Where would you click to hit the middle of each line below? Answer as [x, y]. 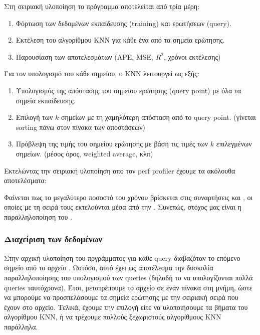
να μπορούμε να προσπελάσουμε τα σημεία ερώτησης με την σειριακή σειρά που [121, 297]
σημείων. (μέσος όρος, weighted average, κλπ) [84, 153]
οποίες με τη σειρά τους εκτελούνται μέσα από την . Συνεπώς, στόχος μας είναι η [123, 207]
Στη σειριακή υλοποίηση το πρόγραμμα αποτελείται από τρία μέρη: [102, 6]
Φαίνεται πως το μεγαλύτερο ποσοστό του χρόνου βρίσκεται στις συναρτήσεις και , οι [128, 197]
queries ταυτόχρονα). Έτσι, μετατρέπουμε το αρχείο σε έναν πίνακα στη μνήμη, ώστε [128, 287]
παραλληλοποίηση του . [38, 216]
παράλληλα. [21, 326]
